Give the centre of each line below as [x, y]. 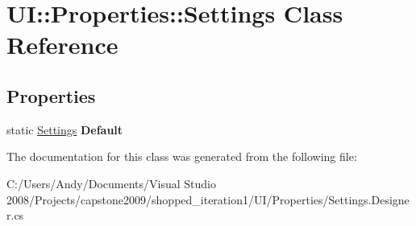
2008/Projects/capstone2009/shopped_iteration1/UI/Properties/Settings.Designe [208, 199]
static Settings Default [65, 129]
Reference [62, 45]
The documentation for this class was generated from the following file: [182, 156]
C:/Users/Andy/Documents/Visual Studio [111, 183]
